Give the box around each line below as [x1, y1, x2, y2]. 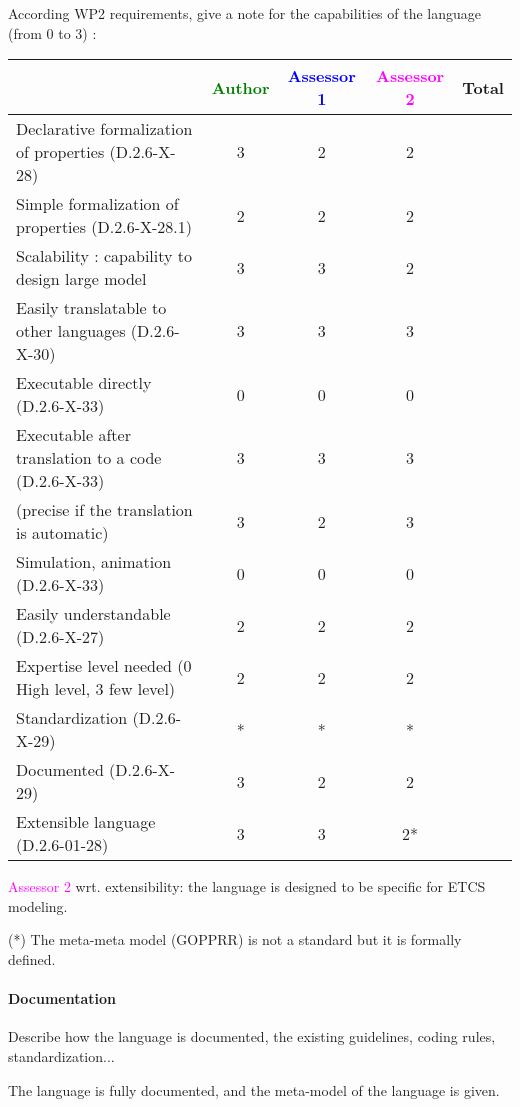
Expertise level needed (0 [16, 654, 192, 678]
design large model [16, 267, 147, 291]
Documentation [8, 988, 117, 1009]
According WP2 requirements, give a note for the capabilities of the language [8, 3, 482, 23]
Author [211, 75, 270, 99]
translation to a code [16, 446, 162, 470]
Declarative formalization [16, 117, 193, 141]
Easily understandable [16, 602, 171, 626]
